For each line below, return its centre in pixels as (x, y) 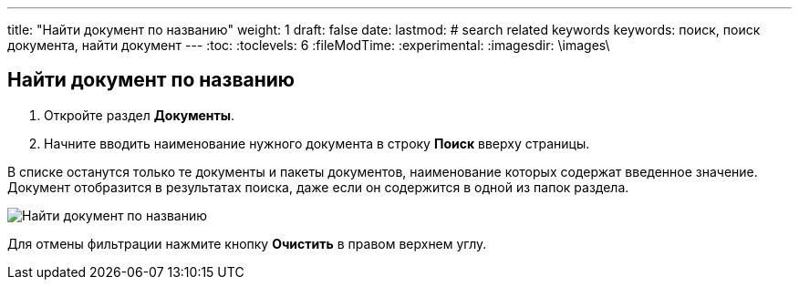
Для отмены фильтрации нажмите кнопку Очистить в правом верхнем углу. (247, 243)
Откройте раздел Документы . (140, 115)
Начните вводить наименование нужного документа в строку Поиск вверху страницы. (317, 143)
